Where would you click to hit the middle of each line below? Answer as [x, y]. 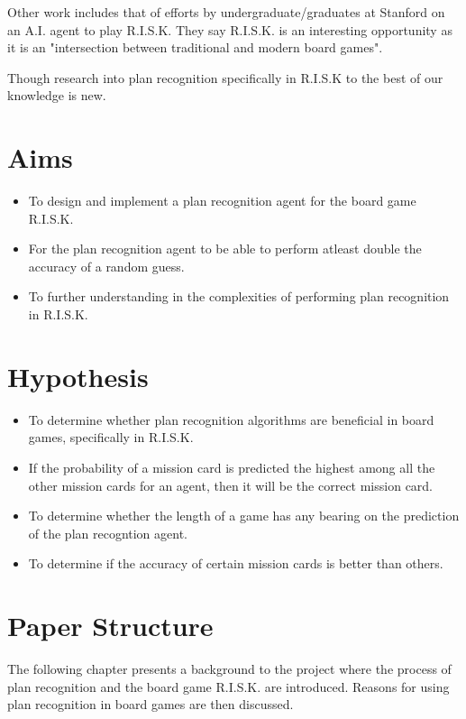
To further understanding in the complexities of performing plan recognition [239, 296]
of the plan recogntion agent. [108, 533]
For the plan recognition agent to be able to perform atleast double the [225, 249]
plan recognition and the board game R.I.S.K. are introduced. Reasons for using [228, 686]
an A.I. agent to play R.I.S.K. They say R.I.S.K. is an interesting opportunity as [230, 29]
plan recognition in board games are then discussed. [151, 704]
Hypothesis [78, 376]
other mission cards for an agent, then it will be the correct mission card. [231, 485]
